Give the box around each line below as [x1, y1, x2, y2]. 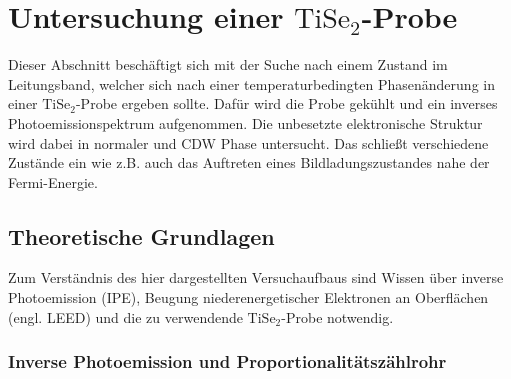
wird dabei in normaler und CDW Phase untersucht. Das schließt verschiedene [8, 132, 489, 153]
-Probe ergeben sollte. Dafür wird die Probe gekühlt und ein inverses [75, 93, 498, 114]
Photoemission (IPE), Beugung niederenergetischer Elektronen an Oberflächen [8, 287, 489, 308]
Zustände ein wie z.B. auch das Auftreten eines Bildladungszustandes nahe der [8, 152, 490, 173]
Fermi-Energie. [8, 171, 98, 192]
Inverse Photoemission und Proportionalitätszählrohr [8, 349, 447, 374]
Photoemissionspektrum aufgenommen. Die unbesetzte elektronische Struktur [8, 112, 483, 133]
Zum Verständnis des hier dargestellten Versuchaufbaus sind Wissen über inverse [8, 267, 504, 288]
